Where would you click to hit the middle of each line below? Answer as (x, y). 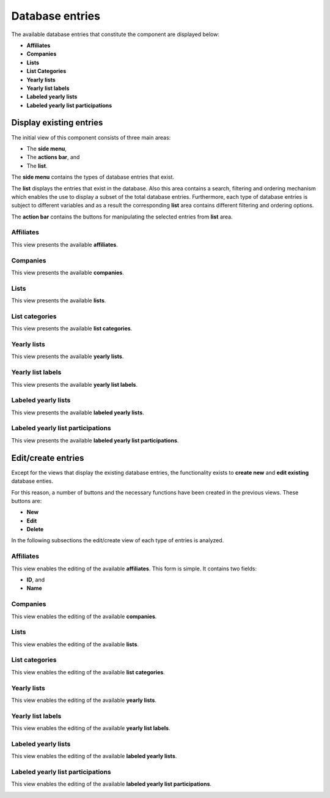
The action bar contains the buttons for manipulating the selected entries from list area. (122, 217)
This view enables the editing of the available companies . (84, 616)
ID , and (36, 580)
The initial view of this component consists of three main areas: (91, 137)
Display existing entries (57, 123)
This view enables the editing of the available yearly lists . (84, 700)
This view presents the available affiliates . (65, 244)
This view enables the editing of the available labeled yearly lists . (94, 756)
